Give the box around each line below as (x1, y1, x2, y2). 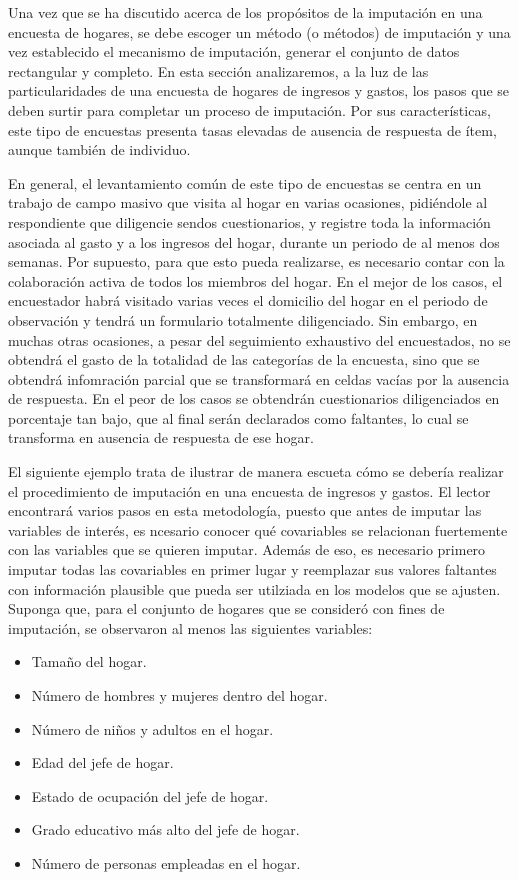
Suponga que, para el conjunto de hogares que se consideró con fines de (8, 598, 445, 619)
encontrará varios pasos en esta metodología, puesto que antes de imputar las (8, 500, 482, 521)
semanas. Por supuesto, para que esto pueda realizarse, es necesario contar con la (8, 251, 505, 272)
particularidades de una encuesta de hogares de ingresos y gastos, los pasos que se (8, 80, 510, 101)
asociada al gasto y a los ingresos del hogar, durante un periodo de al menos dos (8, 231, 500, 252)
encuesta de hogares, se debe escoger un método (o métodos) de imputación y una (8, 21, 511, 42)
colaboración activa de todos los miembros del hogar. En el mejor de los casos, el (8, 270, 503, 291)
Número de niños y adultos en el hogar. (31, 718, 274, 739)
